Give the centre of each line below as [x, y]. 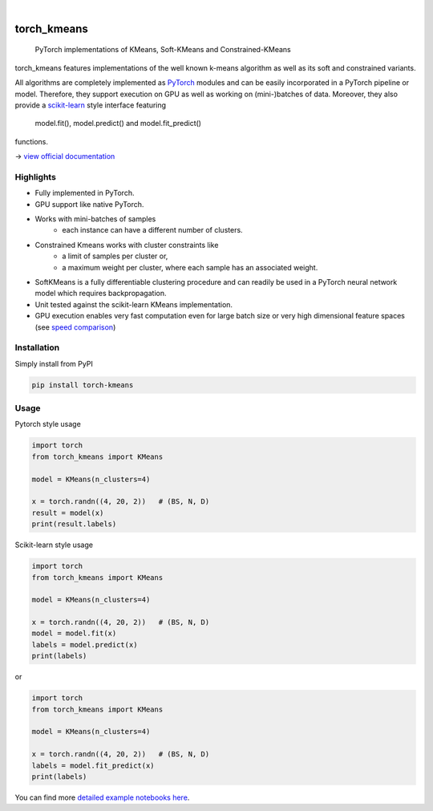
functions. [31, 141]
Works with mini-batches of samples [95, 219]
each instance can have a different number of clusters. [153, 230]
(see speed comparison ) [75, 327]
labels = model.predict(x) [85, 645]
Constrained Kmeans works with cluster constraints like [127, 245]
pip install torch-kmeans [83, 385]
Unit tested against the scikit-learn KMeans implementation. [134, 304]
